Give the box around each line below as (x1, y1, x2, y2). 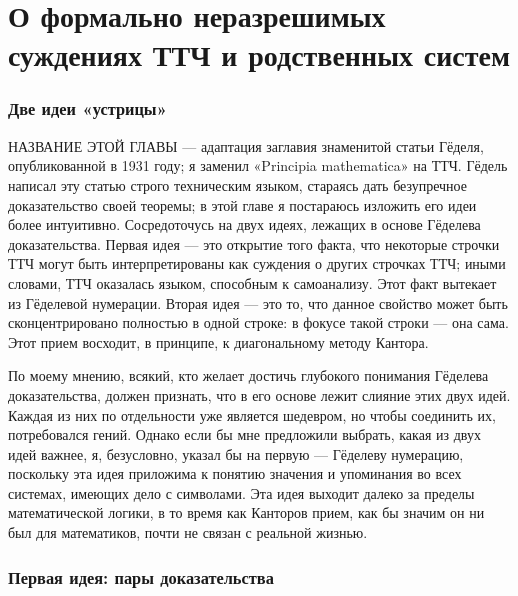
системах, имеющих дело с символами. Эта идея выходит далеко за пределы (8, 482, 475, 503)
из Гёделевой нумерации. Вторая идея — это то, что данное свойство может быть (8, 292, 508, 313)
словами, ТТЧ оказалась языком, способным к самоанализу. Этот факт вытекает (8, 272, 497, 293)
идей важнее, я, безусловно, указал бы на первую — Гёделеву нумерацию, (8, 443, 464, 464)
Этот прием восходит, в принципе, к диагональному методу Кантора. (8, 331, 429, 352)
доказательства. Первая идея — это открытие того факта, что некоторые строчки (8, 233, 500, 254)
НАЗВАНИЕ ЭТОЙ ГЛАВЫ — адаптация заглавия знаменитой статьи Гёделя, (8, 135, 484, 156)
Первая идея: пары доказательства (8, 564, 274, 589)
